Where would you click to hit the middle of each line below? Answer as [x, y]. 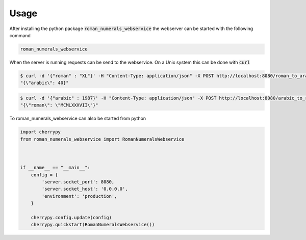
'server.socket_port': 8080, [78, 182]
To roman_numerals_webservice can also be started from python [78, 118]
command [20, 35]
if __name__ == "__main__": [55, 168]
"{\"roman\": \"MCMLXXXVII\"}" [59, 105]
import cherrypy [41, 132]
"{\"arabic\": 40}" [44, 83]
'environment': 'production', [79, 196]
